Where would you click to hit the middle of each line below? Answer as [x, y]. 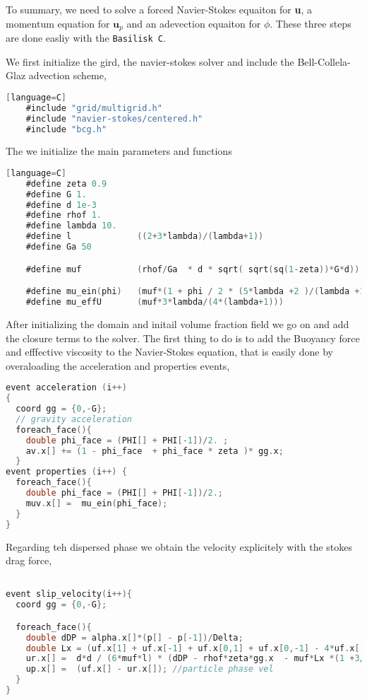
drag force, [29, 560]
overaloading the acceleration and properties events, [118, 365]
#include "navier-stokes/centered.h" [114, 118]
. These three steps [311, 23]
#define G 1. [56, 194]
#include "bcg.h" [66, 129]
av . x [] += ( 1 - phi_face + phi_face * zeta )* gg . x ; [155, 451]
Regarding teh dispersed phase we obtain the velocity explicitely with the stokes [179, 546]
